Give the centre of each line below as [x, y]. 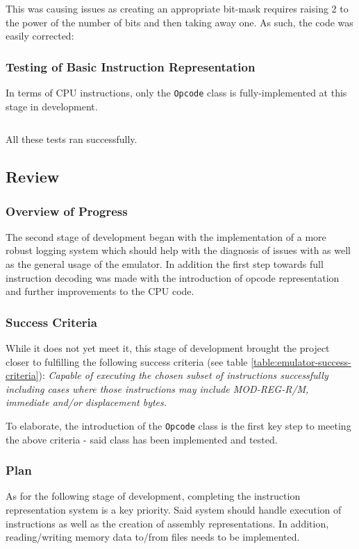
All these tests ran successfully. [72, 139]
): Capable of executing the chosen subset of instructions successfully [183, 375]
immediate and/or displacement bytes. [86, 402]
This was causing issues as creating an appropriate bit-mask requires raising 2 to [177, 8]
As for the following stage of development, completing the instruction [153, 496]
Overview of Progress [67, 211]
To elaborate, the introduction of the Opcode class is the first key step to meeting [178, 425]
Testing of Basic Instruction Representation [131, 66]
